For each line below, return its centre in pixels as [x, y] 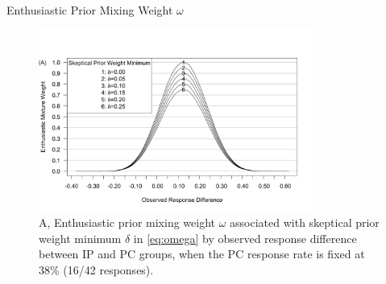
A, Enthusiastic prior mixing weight [127, 222]
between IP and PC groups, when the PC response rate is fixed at [202, 254]
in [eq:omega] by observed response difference [245, 238]
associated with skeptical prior [305, 222]
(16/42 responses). [108, 269]
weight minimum [80, 238]
